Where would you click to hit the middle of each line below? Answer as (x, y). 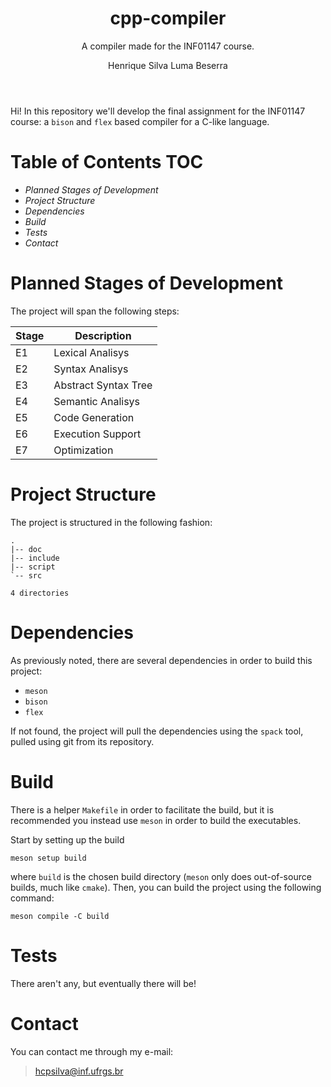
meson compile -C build (60, 916)
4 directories (40, 593)
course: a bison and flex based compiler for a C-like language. (140, 121)
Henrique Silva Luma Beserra (168, 65)
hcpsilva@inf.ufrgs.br (79, 1071)
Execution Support (97, 434)
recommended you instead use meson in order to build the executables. (156, 820)
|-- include (35, 558)
